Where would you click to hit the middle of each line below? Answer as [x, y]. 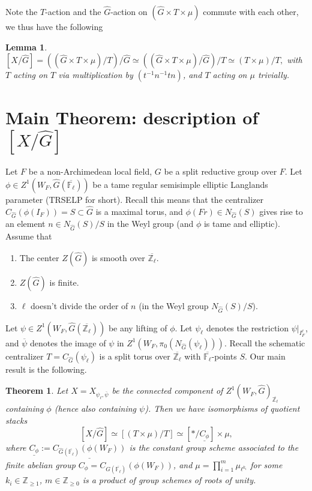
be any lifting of [138, 327]
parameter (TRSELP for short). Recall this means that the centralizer [134, 199]
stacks [16, 420]
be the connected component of [167, 390]
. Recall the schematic [265, 342]
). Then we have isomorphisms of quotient [222, 408]
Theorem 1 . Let [37, 390]
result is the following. [46, 369]
